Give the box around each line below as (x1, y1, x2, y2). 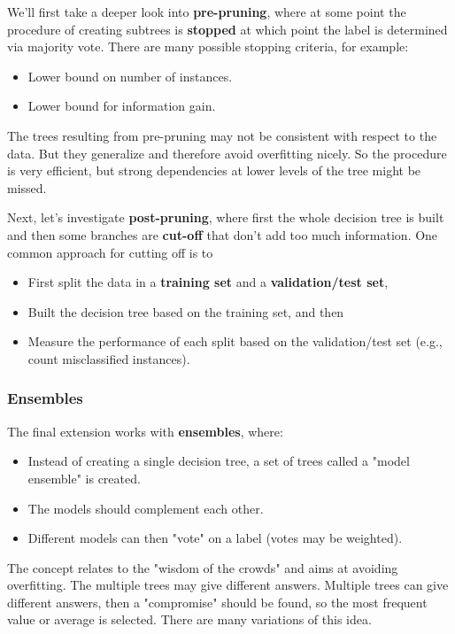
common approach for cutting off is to (7, 243, 213, 261)
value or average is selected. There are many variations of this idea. (7, 610, 372, 629)
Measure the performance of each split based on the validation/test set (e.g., (27, 332, 443, 351)
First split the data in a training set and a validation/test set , (27, 273, 389, 291)
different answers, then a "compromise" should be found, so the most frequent (7, 592, 428, 611)
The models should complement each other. (27, 499, 264, 517)
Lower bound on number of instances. (27, 66, 233, 85)
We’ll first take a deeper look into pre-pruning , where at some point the (7, 3, 406, 20)
